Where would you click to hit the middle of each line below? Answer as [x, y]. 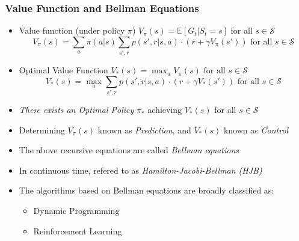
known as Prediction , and [144, 130]
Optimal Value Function [63, 70]
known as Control [256, 130]
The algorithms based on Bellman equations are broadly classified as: [146, 190]
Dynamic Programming [76, 211]
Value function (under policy [72, 30]
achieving [165, 110]
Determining [42, 130]
